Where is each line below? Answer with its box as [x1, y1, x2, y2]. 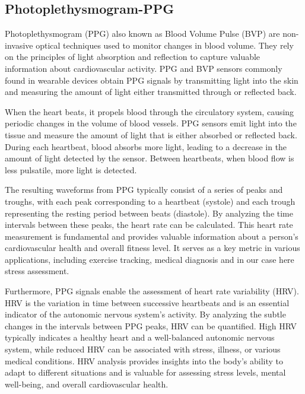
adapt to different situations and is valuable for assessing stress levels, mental [5, 366, 286, 379]
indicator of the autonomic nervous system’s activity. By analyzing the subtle [5, 308, 286, 320]
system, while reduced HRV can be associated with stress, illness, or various [5, 343, 281, 355]
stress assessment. [5, 265, 69, 277]
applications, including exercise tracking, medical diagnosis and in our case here [5, 253, 294, 265]
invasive [5, 39, 33, 51]
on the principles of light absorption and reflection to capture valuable [5, 50, 260, 63]
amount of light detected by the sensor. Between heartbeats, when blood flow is [5, 152, 294, 164]
